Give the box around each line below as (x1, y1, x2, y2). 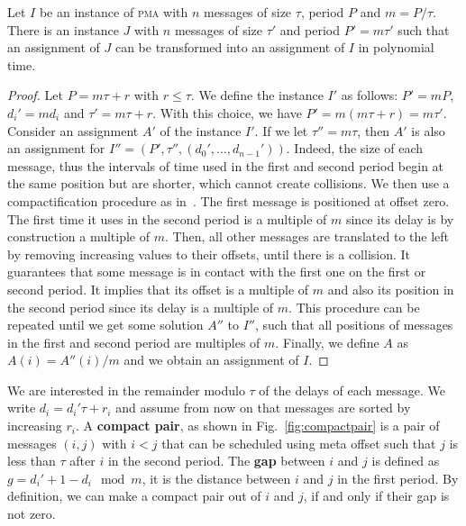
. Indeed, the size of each (286, 139, 424, 158)
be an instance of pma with (39, 3, 188, 21)
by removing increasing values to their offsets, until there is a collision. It (7, 244, 411, 263)
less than (7, 451, 56, 470)
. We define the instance (190, 86, 324, 104)
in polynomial (358, 38, 434, 57)
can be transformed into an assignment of (114, 38, 345, 57)
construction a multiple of (7, 227, 151, 246)
